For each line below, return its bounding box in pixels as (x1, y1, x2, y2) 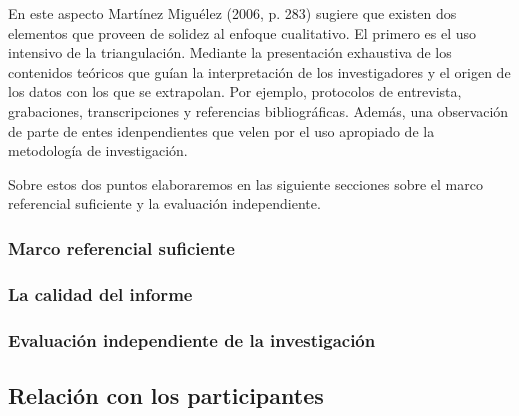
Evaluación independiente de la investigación (8, 327, 376, 352)
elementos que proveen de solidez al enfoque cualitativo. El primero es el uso (8, 22, 477, 43)
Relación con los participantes (8, 379, 324, 410)
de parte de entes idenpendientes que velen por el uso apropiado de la (8, 120, 435, 141)
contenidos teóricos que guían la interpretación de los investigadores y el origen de (8, 61, 511, 82)
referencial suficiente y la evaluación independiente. (8, 193, 321, 214)
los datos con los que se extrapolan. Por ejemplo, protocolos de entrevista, (8, 81, 462, 102)
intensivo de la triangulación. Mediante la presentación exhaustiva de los (8, 42, 452, 63)
